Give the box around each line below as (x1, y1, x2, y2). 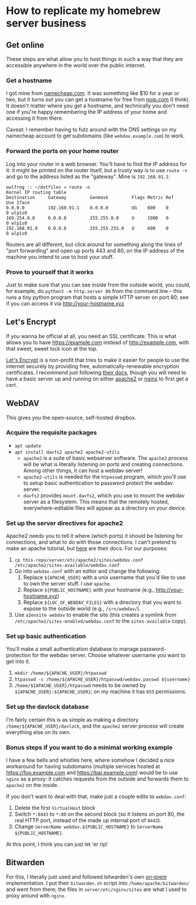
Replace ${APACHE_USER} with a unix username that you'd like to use (23, 574, 186, 581)
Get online (6, 40, 44, 50)
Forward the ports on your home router (6, 147, 119, 155)
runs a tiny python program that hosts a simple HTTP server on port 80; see (6, 294, 189, 301)
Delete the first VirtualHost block (14, 805, 95, 811)
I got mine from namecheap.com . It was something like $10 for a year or (6, 90, 180, 97)
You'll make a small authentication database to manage (6, 645, 139, 652)
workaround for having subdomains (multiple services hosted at (6, 763, 160, 770)
